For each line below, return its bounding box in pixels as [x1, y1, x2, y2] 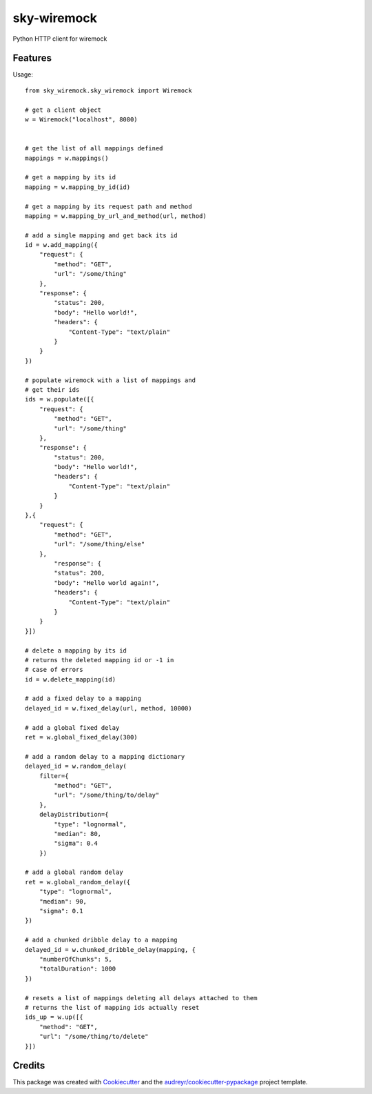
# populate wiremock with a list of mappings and [25, 376, 196, 384]
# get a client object [25, 106, 102, 114]
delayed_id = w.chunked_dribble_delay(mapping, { [25, 946, 196, 953]
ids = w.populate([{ [25, 395, 94, 404]
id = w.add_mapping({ [25, 241, 98, 249]
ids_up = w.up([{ [25, 1013, 83, 1021]
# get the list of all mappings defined [25, 145, 163, 152]
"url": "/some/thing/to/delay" [54, 791, 160, 799]
